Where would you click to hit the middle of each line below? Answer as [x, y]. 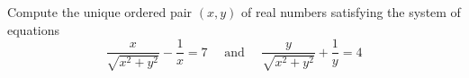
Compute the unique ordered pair [100, 12]
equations [34, 29]
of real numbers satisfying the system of [351, 12]
